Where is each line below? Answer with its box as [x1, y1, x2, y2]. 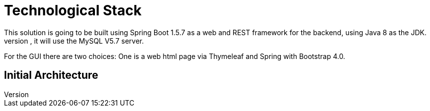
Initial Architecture [4, 69, 98, 82]
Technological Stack [4, 2, 142, 19]
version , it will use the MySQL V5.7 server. [4, 36, 144, 45]
